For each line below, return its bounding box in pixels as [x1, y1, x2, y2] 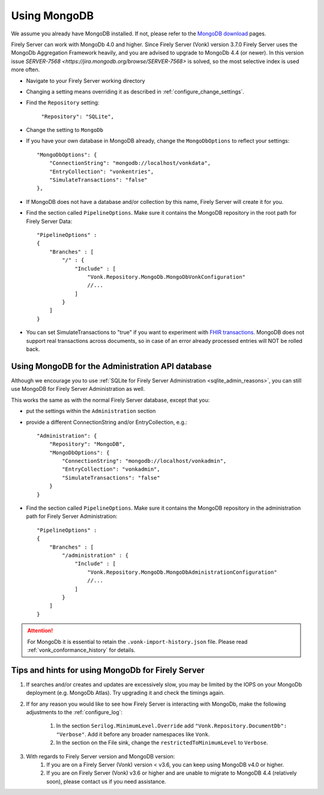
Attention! [27, 627, 53, 634]
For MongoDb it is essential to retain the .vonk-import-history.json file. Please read [27, 638, 248, 645]
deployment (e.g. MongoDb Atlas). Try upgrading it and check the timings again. [26, 689, 225, 697]
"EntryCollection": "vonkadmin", [62, 466, 160, 473]
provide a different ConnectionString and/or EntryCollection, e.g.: [26, 418, 188, 426]
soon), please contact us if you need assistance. [46, 778, 166, 785]
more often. [11, 66, 40, 73]
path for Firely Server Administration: [26, 513, 118, 520]
